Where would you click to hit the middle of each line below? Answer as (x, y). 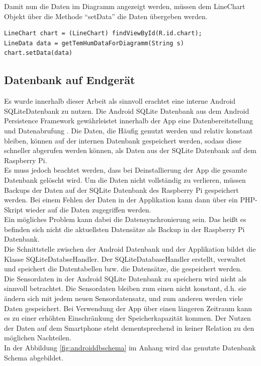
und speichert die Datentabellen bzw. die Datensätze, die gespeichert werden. (123, 269)
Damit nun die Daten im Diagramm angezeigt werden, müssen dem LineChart (125, 6)
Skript (14, 209)
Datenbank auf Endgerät (70, 80)
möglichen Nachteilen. (38, 338)
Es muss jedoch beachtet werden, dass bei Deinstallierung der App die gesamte (126, 170)
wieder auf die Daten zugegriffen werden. (88, 209)
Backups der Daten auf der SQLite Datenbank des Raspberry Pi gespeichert (121, 190)
